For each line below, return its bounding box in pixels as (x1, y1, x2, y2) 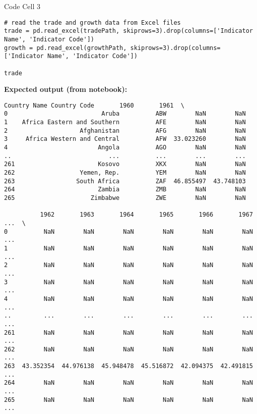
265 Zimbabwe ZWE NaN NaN (4, 194, 246, 201)
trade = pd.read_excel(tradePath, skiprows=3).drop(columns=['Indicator (4, 27, 253, 35)
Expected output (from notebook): (4, 84, 127, 94)
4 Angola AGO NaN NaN (4, 144, 246, 151)
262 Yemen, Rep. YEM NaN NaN (4, 169, 246, 177)
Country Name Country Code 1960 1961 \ (4, 101, 184, 109)
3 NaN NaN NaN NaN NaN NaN (4, 278, 253, 286)
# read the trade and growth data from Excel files (4, 19, 181, 26)
